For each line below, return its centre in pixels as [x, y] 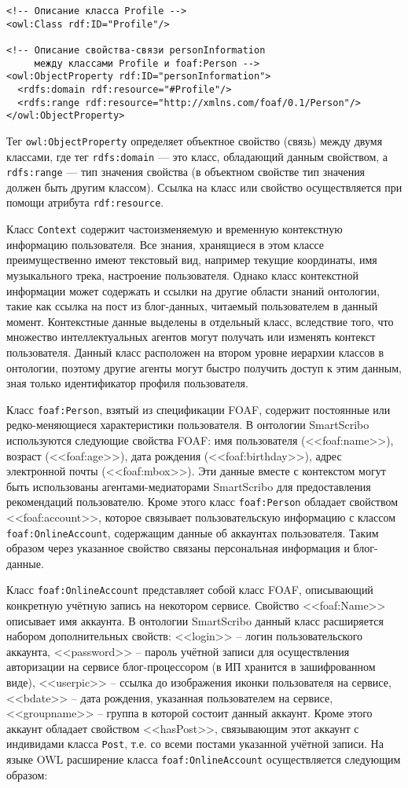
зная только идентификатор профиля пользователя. [127, 383]
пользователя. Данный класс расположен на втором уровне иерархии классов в [195, 352]
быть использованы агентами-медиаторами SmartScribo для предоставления [189, 486]
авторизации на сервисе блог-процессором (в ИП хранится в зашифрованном [191, 667]
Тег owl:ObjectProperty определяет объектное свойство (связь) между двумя [195, 140]
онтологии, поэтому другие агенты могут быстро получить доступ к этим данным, [204, 367]
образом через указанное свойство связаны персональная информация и [178, 548]
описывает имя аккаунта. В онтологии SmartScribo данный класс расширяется [195, 620]
